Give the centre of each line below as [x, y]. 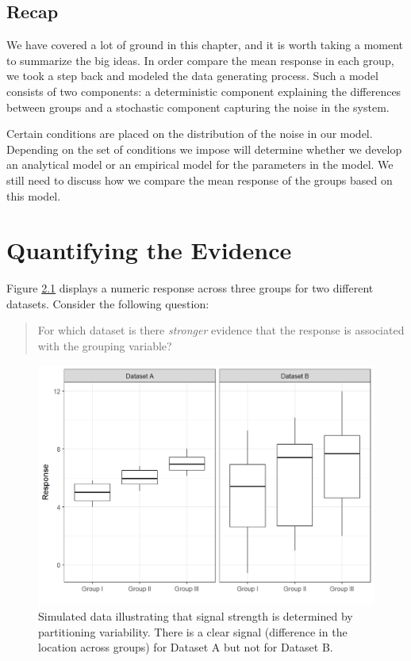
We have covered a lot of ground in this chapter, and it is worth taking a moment [205, 45]
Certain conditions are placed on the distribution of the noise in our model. [190, 134]
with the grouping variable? [105, 346]
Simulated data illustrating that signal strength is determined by [196, 615]
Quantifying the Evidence [149, 250]
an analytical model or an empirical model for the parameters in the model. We [200, 164]
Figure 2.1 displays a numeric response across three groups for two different [190, 288]
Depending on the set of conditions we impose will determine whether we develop [204, 149]
